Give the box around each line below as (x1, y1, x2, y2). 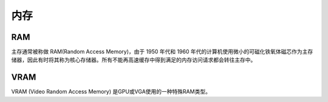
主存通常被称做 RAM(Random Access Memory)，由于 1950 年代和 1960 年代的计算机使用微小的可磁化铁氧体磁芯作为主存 (11, 48, 313, 56)
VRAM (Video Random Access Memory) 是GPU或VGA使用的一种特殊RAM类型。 (11, 88, 211, 95)
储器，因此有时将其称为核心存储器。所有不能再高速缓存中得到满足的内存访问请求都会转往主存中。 (11, 56, 256, 63)
